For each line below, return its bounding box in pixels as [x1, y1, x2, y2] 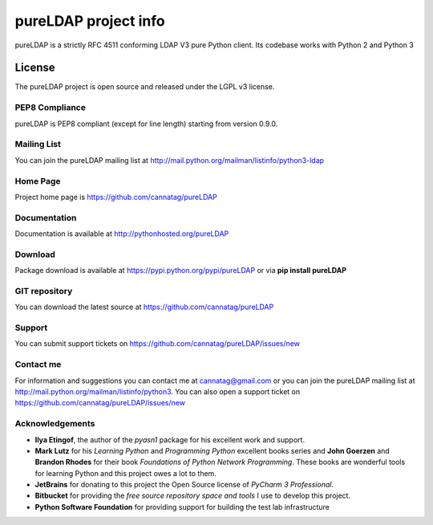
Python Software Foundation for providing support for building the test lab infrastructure [34, 502, 330, 511]
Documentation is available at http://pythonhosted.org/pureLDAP [14, 229, 229, 238]
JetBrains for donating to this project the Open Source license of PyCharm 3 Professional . [34, 480, 334, 490]
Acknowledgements [14, 418, 95, 429]
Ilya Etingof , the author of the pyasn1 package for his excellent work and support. [34, 434, 305, 445]
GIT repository [14, 285, 73, 296]
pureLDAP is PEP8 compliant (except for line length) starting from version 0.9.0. [14, 119, 278, 128]
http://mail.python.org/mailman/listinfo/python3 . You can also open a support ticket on [14, 386, 301, 397]
